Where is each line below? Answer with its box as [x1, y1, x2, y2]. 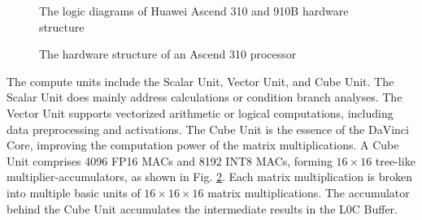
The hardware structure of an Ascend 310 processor [39, 45, 297, 63]
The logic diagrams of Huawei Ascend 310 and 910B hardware [39, 2, 349, 19]
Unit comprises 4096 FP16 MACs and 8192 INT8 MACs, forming [7, 152, 333, 169]
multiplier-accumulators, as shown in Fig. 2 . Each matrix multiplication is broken [7, 168, 413, 185]
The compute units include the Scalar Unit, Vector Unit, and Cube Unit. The [7, 72, 394, 89]
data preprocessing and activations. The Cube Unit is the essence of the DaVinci [7, 120, 409, 137]
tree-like [375, 152, 415, 169]
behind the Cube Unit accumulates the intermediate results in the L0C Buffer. [7, 200, 398, 217]
